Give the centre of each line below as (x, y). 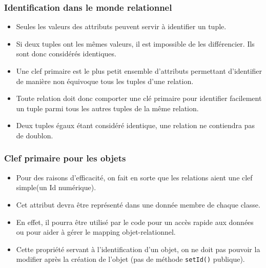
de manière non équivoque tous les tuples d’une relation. (105, 81)
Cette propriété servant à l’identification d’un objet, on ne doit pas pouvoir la (138, 249)
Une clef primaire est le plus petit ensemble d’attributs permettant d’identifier (139, 71)
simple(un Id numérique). (56, 187)
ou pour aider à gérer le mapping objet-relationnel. (96, 232)
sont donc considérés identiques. (66, 54)
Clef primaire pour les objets (65, 158)
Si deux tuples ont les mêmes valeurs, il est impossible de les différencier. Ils (135, 43)
